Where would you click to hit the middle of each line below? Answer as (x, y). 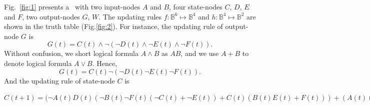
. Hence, (105, 63)
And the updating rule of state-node (59, 80)
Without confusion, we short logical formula (71, 53)
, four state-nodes (196, 6)
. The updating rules (130, 16)
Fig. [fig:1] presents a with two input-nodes (72, 6)
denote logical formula (38, 63)
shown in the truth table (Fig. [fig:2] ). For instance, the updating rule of (113, 26)
